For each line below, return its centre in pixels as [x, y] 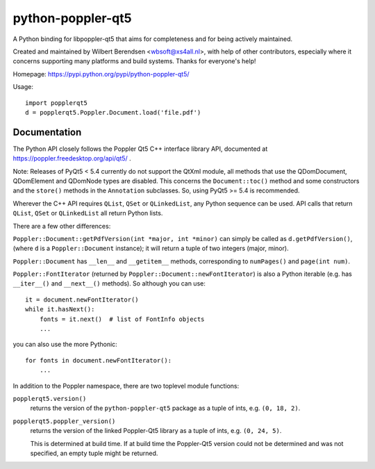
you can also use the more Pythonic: [65, 345]
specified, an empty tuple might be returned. [94, 453]
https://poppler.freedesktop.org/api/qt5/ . [72, 158]
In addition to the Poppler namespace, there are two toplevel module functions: [126, 386]
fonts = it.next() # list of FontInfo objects [122, 319]
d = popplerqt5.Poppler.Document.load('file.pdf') [113, 112]
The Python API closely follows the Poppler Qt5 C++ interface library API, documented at [140, 149]
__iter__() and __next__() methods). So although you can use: [109, 283]
